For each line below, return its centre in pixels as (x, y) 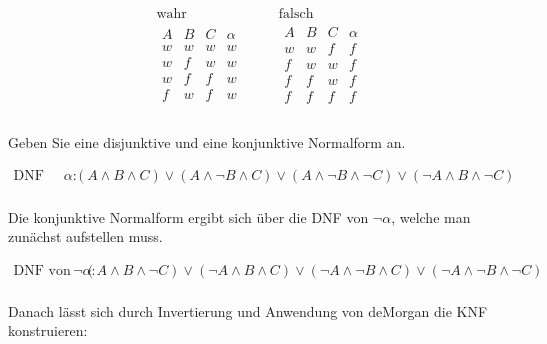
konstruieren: (48, 330)
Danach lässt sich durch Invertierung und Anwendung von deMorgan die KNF (248, 310)
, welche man (431, 216)
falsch (296, 14)
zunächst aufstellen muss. (85, 236)
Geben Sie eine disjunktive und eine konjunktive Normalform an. (207, 141)
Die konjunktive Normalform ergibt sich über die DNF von (188, 216)
